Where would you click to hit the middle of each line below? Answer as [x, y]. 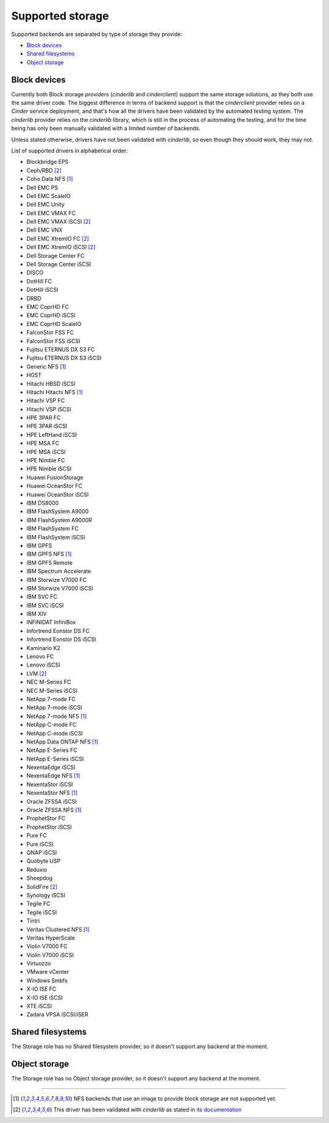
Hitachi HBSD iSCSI [51, 383]
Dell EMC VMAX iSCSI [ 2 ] [58, 222]
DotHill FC [39, 281]
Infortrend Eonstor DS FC [58, 631]
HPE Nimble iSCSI [49, 469]
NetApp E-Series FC [52, 750]
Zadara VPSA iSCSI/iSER [57, 1015]
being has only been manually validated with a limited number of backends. [106, 129]
